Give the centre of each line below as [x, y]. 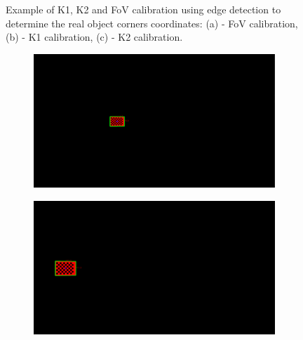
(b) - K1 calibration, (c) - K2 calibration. [94, 37]
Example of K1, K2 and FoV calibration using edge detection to [143, 9]
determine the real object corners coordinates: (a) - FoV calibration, [152, 23]
